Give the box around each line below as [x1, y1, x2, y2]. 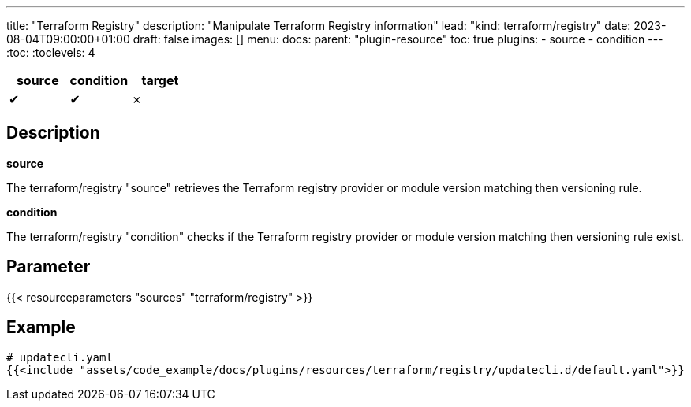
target [141, 72, 179, 88]
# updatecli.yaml [6, 350, 113, 364]
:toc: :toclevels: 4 [6, 46, 95, 59]
